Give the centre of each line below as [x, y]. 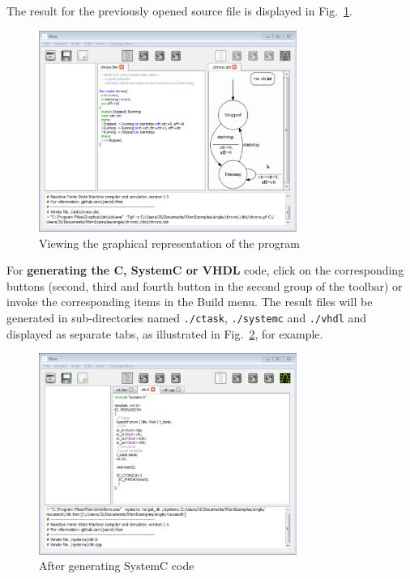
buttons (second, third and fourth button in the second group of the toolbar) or [205, 285]
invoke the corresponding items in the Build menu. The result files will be [190, 302]
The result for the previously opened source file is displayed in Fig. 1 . [179, 11]
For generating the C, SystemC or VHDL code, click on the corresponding [205, 270]
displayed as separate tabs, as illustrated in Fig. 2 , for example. [165, 333]
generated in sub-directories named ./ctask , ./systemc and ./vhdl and [187, 317]
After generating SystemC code [117, 566]
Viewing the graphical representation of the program [169, 243]
